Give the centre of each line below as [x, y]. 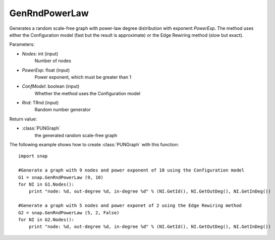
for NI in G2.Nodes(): [46, 220]
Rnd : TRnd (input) [40, 103]
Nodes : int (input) [40, 53]
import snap [33, 156]
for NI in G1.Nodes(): [46, 184]
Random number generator [63, 110]
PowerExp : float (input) [46, 70]
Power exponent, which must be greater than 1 [83, 77]
